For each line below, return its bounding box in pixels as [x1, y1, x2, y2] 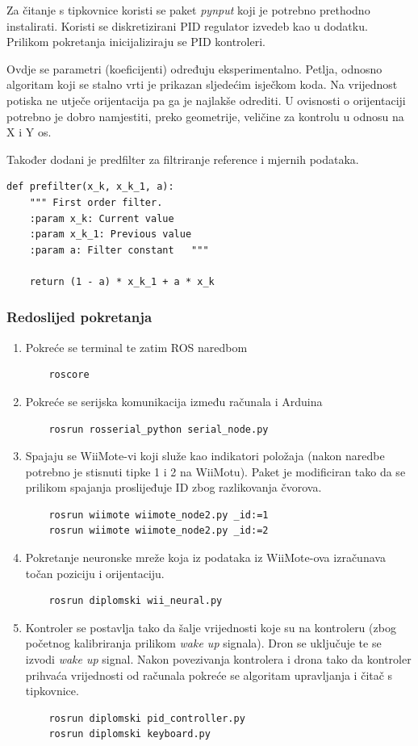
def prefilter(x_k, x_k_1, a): [6, 181, 174, 193]
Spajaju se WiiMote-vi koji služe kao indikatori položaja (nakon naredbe [25, 447, 385, 464]
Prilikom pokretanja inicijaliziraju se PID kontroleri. [6, 33, 265, 50]
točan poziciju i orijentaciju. [25, 564, 165, 581]
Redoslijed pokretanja [6, 307, 153, 327]
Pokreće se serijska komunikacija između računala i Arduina [25, 392, 323, 409]
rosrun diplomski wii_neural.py [48, 595, 223, 607]
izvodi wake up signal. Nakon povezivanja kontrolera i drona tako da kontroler [25, 651, 412, 668]
